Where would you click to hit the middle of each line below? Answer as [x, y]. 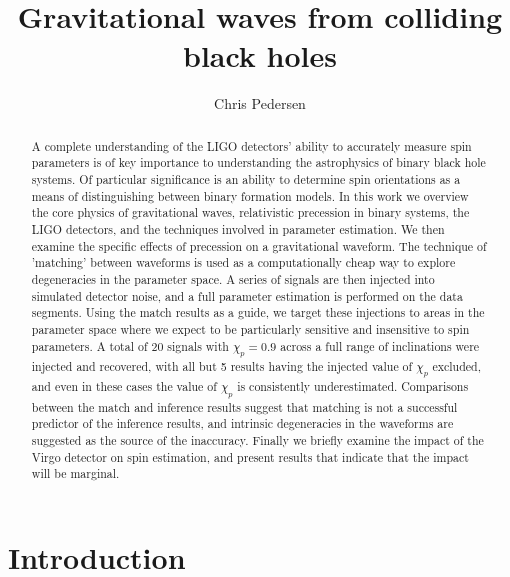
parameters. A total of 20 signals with [130, 345]
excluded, [457, 365]
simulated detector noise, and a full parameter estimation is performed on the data [247, 295]
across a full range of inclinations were [380, 345]
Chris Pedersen [260, 103]
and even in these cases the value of [124, 386]
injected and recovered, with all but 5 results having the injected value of [222, 365]
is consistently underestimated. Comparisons [353, 386]
